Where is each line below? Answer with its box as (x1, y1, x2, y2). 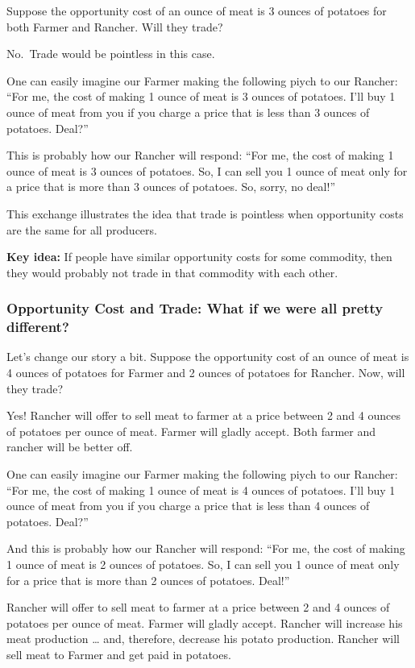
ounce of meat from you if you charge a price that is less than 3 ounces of (6, 103, 370, 120)
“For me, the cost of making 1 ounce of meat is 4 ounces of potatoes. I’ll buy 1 (6, 481, 396, 498)
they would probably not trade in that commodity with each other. (6, 263, 338, 280)
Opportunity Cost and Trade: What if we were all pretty (6, 298, 384, 318)
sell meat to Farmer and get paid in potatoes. (6, 645, 231, 662)
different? (6, 317, 69, 337)
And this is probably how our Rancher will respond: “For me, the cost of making (6, 540, 405, 557)
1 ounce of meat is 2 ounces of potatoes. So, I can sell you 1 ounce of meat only (6, 555, 400, 572)
